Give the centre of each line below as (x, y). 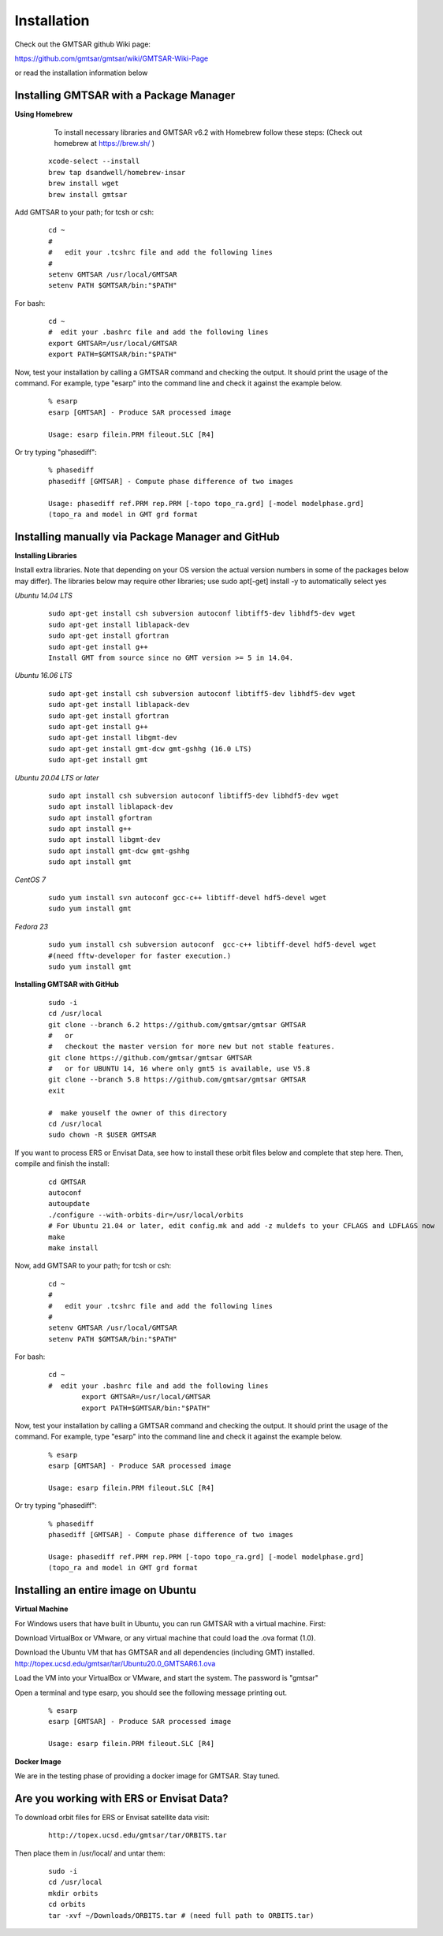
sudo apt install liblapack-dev (111, 807)
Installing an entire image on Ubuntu (106, 1590)
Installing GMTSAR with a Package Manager (125, 96)
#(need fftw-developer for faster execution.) (140, 955)
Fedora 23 (32, 926)
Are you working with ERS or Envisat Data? (121, 1798)
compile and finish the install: (62, 1163)
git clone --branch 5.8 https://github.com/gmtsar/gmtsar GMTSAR (177, 1080)
